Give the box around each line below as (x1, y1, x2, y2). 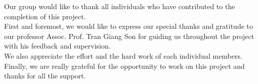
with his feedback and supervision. (4, 40, 111, 51)
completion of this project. (4, 11, 86, 21)
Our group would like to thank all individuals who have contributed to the (4, 1, 235, 11)
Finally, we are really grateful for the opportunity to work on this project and (4, 60, 245, 71)
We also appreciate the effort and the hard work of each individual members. (4, 50, 242, 61)
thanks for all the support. (4, 70, 86, 81)
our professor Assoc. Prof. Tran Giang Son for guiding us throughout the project (4, 30, 254, 41)
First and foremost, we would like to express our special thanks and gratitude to (4, 21, 253, 31)
